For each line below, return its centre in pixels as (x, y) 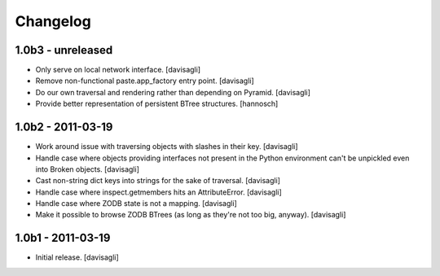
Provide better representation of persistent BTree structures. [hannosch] (157, 104)
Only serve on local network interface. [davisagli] (118, 70)
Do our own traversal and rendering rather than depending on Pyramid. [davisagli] (173, 92)
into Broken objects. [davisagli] (88, 169)
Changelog (53, 21)
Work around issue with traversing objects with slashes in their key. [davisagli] (167, 147)
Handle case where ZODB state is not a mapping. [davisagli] (136, 204)
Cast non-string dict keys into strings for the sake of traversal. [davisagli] (158, 181)
